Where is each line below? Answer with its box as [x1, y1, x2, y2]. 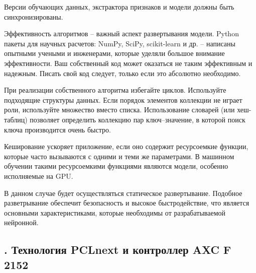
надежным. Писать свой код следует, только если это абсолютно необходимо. [4, 67, 241, 78]
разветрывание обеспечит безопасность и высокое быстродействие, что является [4, 197, 249, 208]
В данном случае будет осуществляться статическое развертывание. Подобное [4, 187, 242, 198]
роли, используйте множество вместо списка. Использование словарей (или [4, 104, 235, 115]
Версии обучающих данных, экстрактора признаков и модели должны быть [4, 2, 234, 12]
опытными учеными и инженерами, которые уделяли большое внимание [4, 48, 225, 58]
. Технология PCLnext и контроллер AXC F [4, 242, 231, 257]
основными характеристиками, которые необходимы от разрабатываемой [4, 207, 226, 218]
